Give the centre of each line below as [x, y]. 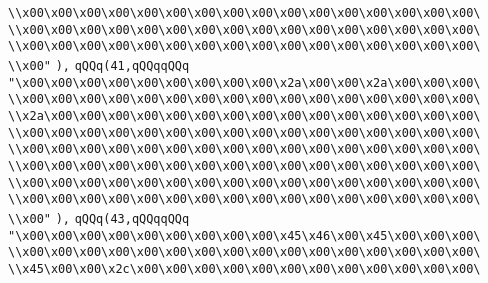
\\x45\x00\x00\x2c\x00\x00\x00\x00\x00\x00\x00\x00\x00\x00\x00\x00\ [244, 268]
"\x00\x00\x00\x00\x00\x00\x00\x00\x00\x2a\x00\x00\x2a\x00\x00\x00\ [244, 82]
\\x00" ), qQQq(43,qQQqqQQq [99, 218]
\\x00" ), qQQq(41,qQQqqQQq [99, 65]
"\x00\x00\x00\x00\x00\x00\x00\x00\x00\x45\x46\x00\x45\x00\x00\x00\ [244, 235]
